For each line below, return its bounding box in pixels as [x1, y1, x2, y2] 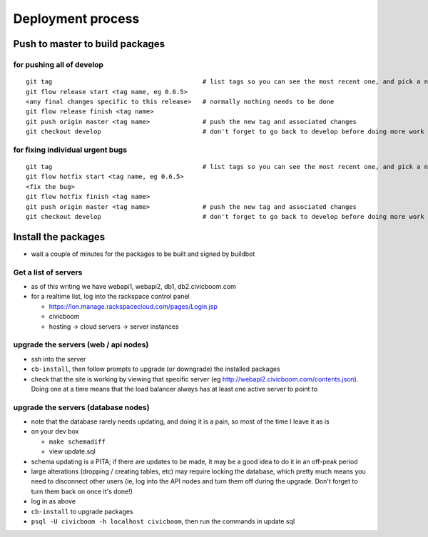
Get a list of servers [13, 267, 83, 277]
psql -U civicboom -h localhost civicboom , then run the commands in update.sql [31, 517, 295, 526]
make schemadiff [49, 437, 106, 446]
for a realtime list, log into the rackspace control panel [31, 292, 190, 301]
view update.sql [49, 447, 96, 456]
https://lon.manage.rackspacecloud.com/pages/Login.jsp [49, 302, 218, 310]
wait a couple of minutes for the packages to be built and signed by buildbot [31, 250, 255, 258]
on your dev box [31, 427, 79, 436]
